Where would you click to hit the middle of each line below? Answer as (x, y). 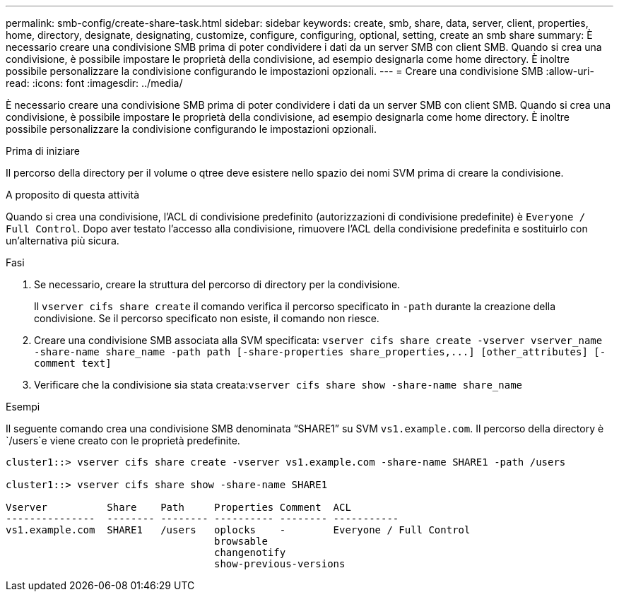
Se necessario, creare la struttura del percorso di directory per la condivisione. (217, 284)
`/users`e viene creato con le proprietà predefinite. (123, 441)
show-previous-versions (280, 564)
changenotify (250, 552)
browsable (241, 541)
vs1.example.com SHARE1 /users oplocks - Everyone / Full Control (238, 530)
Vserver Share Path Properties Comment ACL (178, 507)
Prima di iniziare (43, 151)
